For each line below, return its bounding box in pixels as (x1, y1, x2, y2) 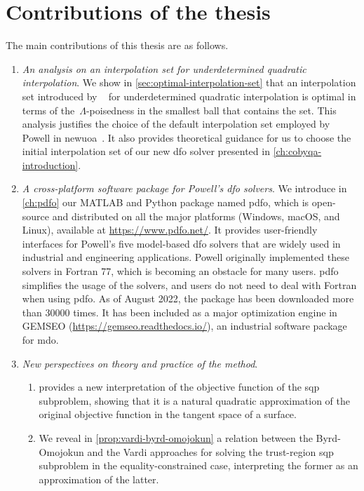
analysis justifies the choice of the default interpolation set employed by (22, 116, 330, 131)
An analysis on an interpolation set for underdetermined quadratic (22, 61, 306, 76)
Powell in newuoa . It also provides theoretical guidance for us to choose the (22, 130, 351, 144)
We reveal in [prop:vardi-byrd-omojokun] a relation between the (39, 430, 313, 445)
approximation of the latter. (39, 471, 159, 486)
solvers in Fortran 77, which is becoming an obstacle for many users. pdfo (22, 264, 339, 278)
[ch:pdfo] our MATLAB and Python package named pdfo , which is (22, 195, 309, 210)
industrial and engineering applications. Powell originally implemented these (22, 250, 349, 264)
